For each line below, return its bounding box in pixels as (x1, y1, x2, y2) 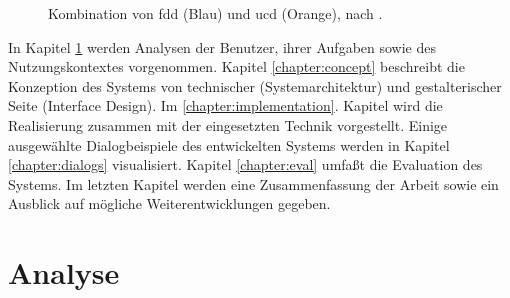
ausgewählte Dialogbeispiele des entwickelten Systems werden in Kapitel (8, 134, 450, 155)
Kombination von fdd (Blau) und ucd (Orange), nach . (48, 3, 383, 23)
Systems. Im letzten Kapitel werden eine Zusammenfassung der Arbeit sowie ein (8, 173, 499, 194)
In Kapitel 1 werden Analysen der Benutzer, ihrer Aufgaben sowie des (8, 36, 437, 57)
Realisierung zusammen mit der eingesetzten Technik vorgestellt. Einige (8, 114, 448, 135)
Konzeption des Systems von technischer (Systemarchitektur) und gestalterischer (8, 75, 502, 96)
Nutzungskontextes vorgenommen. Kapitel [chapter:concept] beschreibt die (8, 56, 465, 77)
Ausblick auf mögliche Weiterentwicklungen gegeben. (8, 193, 331, 214)
